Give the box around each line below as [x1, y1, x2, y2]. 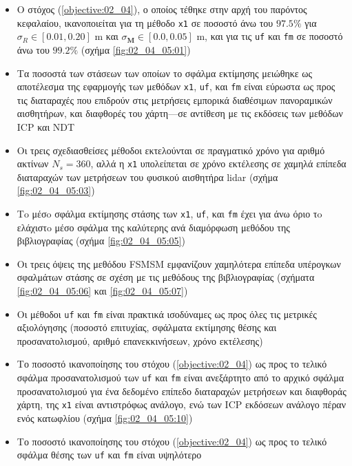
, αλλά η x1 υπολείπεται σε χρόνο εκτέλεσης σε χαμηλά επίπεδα [90, 156, 346, 171]
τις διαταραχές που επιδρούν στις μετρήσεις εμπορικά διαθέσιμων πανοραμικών [17, 92, 333, 107]
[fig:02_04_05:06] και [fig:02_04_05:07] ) [17, 284, 188, 297]
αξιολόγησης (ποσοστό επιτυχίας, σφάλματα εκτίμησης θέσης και [17, 320, 277, 335]
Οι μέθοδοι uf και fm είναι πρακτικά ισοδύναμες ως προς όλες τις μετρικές [17, 306, 317, 321]
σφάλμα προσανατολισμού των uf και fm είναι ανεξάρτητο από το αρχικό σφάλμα [17, 370, 344, 385]
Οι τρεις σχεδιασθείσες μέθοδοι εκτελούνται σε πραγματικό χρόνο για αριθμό [17, 142, 325, 157]
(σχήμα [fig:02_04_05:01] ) [81, 42, 191, 56]
